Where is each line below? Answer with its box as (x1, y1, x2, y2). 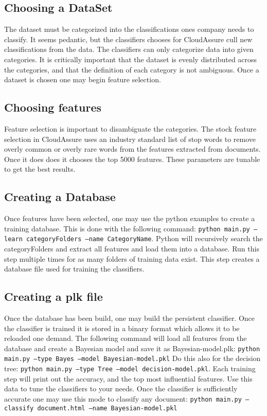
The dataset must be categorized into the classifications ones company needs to (4, 24, 254, 34)
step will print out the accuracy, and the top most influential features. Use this (4, 373, 253, 384)
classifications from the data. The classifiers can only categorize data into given (4, 44, 254, 55)
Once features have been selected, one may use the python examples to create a (4, 213, 255, 224)
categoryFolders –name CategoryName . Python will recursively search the (26, 233, 263, 244)
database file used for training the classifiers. (4, 263, 145, 274)
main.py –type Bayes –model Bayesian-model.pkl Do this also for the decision (4, 353, 261, 364)
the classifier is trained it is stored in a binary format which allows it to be (4, 322, 240, 333)
